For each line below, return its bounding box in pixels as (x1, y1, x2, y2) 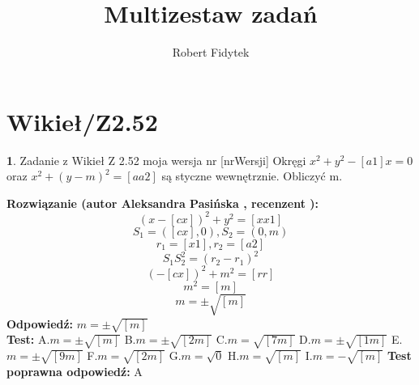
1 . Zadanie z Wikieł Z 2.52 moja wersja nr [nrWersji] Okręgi (6, 151, 306, 168)
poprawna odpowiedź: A (6, 362, 143, 379)
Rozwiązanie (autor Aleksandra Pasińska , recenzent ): (6, 194, 319, 211)
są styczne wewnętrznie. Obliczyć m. (161, 167, 343, 184)
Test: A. (6, 331, 50, 348)
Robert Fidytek (172, 44, 250, 61)
